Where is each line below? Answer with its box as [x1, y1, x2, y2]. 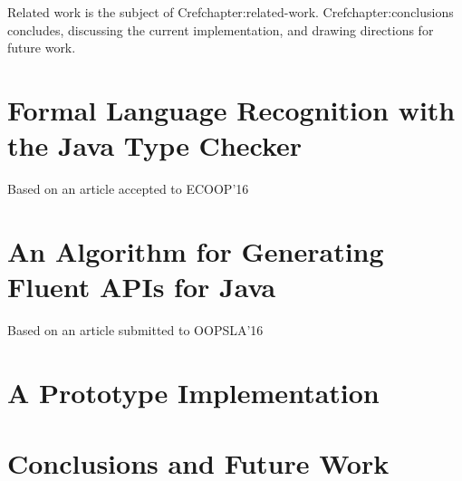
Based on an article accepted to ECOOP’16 [7, 179, 249, 198]
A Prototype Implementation [7, 373, 380, 410]
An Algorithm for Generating [7, 232, 384, 269]
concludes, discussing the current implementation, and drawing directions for [7, 20, 434, 39]
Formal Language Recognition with [7, 91, 456, 128]
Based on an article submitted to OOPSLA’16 [7, 321, 264, 339]
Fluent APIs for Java [7, 268, 276, 305]
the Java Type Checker [7, 127, 303, 164]
